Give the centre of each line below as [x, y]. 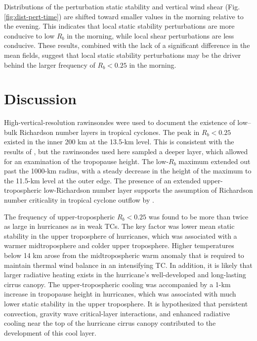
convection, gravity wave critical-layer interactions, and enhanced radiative [117, 313]
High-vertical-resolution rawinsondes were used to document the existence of [120, 122]
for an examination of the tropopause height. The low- [86, 161]
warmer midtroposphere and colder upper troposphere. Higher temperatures [119, 245]
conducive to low [29, 35]
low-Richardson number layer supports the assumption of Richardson [148, 190]
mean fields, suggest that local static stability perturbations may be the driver [123, 55]
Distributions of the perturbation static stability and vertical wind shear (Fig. [122, 6]
